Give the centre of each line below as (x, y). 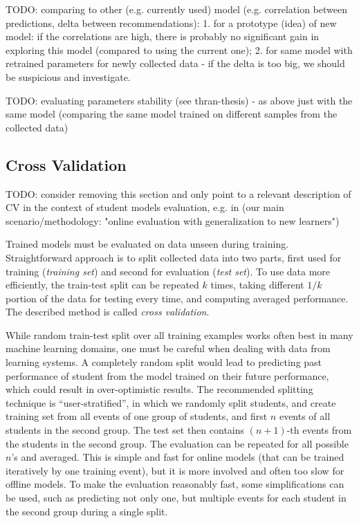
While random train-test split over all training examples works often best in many (179, 334)
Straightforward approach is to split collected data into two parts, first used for (174, 257)
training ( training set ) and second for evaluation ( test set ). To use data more (168, 271)
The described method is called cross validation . (108, 312)
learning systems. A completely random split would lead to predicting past (164, 362)
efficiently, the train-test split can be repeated (102, 285)
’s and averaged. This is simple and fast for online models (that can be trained (178, 457)
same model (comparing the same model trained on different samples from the (172, 114)
